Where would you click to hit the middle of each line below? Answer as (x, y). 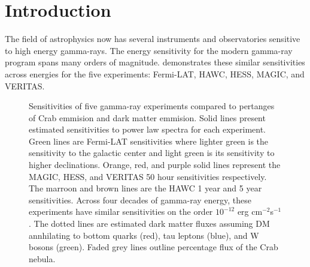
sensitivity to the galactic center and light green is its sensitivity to (152, 153)
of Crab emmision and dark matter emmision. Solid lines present (147, 117)
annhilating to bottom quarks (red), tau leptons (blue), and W (144, 235)
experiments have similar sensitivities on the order (121, 211)
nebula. (42, 258)
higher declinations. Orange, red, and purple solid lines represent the (155, 165)
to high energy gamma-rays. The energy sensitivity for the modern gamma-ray (149, 50)
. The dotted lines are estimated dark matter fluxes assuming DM (149, 223)
